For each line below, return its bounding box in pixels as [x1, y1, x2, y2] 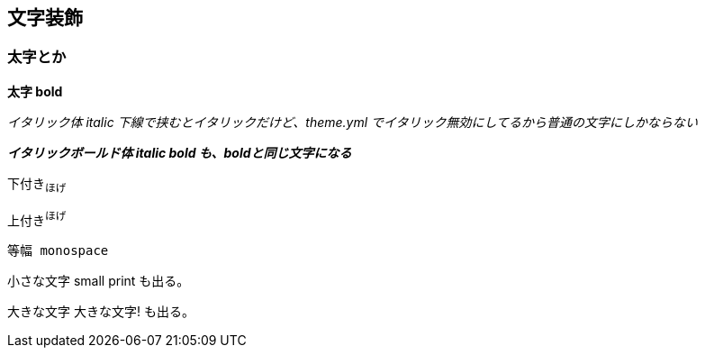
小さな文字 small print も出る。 [7, 273, 190, 289]
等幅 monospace [7, 243, 109, 259]
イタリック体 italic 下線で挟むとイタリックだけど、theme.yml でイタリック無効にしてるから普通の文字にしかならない [7, 114, 699, 130]
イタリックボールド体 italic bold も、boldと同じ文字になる [7, 144, 352, 160]
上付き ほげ [7, 209, 67, 228]
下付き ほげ [7, 175, 67, 195]
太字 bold [7, 83, 63, 99]
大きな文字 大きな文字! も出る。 [7, 304, 194, 320]
